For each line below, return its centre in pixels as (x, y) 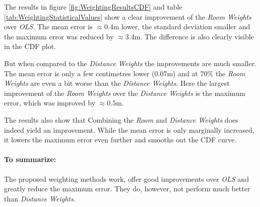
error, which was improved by (50, 103)
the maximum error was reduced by (59, 36)
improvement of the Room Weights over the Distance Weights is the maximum (125, 93)
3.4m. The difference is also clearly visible (189, 36)
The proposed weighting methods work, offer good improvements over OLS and (126, 178)
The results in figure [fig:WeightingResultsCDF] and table (93, 7)
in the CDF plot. (30, 46)
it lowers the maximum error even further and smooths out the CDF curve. (120, 140)
